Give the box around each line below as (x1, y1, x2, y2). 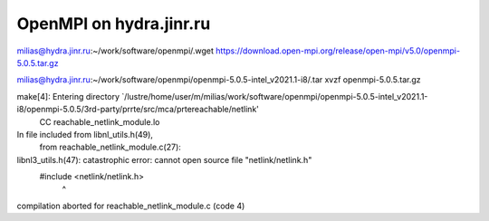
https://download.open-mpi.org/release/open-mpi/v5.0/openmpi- (216, 45, 461, 56)
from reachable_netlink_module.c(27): (39, 141, 181, 153)
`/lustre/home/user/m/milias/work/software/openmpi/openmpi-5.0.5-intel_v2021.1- (121, 91, 428, 101)
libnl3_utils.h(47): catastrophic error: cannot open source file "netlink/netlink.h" (16, 154, 312, 165)
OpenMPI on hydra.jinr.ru (16, 14, 211, 34)
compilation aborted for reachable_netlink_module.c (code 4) (16, 200, 245, 211)
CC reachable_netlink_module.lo (39, 116, 160, 127)
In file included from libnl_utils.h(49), (16, 129, 154, 139)
